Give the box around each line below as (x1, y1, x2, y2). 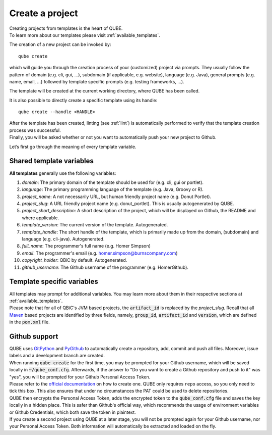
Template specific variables (9, 277, 98, 286)
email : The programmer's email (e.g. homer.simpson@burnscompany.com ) (22, 250, 178, 256)
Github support (9, 332, 58, 341)
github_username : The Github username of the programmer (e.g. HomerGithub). (22, 264, 189, 270)
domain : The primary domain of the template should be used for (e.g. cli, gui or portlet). (22, 179, 204, 185)
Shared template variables (9, 157, 94, 165)
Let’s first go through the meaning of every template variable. (9, 143, 137, 150)
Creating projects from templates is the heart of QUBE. (9, 25, 123, 31)
